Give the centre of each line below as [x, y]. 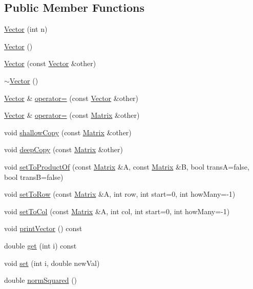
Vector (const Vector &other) [50, 63]
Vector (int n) [26, 29]
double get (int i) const [40, 245]
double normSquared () [41, 280]
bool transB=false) [34, 177]
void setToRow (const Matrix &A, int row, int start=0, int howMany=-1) [120, 194]
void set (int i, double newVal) [52, 263]
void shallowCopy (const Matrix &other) [68, 132]
